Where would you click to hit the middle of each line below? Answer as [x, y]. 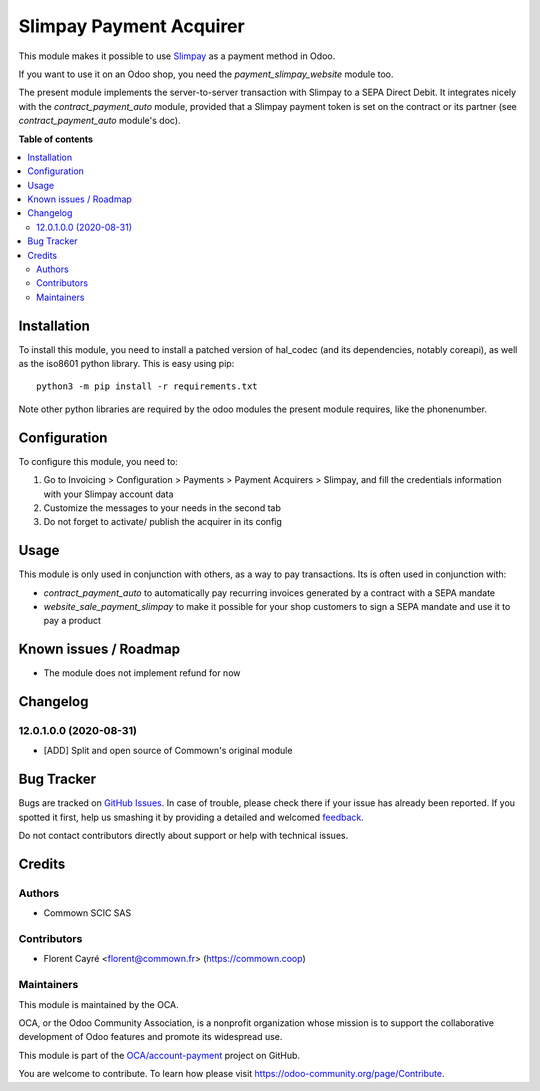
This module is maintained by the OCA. [98, 1004]
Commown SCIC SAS [87, 913]
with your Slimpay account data [108, 494]
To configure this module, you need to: [98, 461]
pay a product [72, 621]
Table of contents [56, 139]
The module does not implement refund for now [142, 673]
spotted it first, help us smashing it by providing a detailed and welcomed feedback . [191, 817]
